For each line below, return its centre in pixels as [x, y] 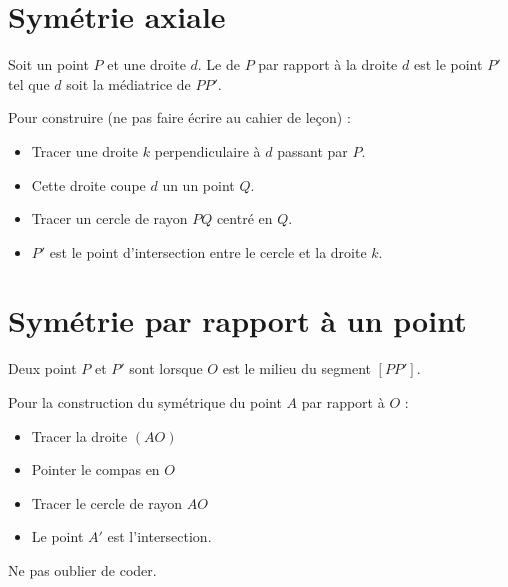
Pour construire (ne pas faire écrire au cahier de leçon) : [179, 117]
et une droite [146, 64]
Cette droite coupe [88, 184]
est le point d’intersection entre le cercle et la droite [208, 251]
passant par [312, 150]
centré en [244, 218]
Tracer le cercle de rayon [107, 502]
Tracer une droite [85, 150]
